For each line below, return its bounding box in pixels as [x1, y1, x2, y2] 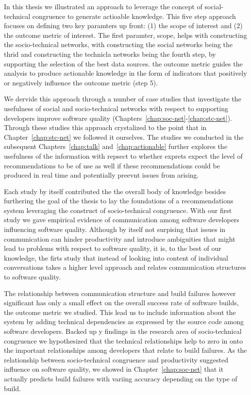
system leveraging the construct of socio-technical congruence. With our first [4, 205, 232, 215]
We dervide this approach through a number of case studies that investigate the [4, 94, 241, 104]
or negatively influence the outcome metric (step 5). [4, 77, 158, 87]
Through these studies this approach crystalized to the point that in [4, 122, 207, 132]
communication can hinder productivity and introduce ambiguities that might [4, 233, 235, 244]
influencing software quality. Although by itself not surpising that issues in [4, 224, 226, 234]
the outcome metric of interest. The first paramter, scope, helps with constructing [4, 30, 247, 40]
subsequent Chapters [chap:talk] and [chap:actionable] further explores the [4, 141, 227, 151]
